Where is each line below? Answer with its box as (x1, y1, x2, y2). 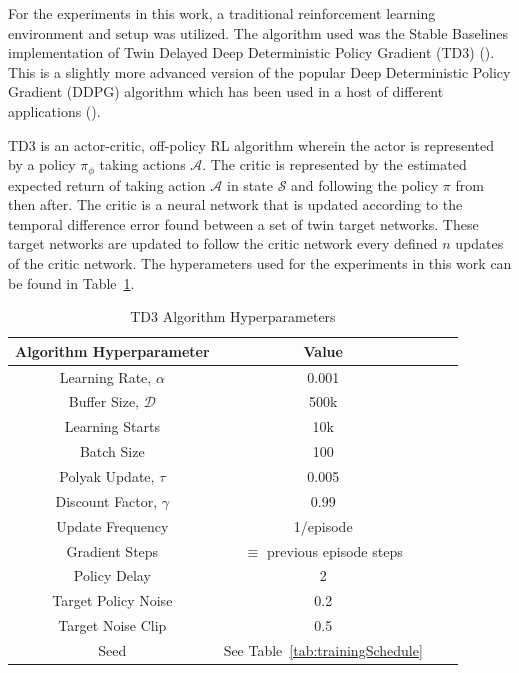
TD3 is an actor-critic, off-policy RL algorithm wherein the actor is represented (8, 134, 494, 155)
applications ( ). (8, 100, 101, 121)
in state (226, 174, 273, 195)
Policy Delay (73, 565, 151, 586)
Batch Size (79, 441, 145, 462)
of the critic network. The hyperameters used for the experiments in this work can (8, 252, 512, 273)
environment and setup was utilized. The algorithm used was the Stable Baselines (8, 22, 509, 43)
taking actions (99, 154, 186, 175)
